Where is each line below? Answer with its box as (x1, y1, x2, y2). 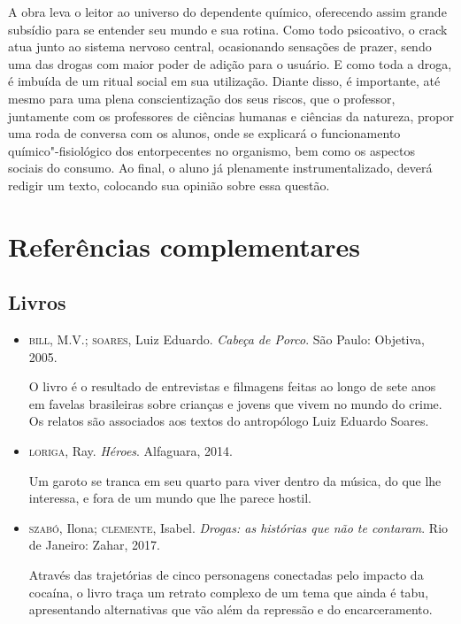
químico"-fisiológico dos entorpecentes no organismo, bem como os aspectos (8, 141, 416, 159)
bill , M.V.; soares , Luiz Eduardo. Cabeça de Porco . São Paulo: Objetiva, (28, 330, 425, 349)
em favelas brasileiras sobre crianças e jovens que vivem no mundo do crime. (28, 394, 442, 412)
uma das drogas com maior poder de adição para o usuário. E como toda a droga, (8, 54, 452, 73)
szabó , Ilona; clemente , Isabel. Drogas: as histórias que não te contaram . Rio (28, 518, 449, 536)
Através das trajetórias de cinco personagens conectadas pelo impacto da (28, 566, 424, 584)
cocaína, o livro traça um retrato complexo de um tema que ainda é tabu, (28, 582, 429, 601)
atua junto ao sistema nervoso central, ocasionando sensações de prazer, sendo (8, 37, 432, 56)
